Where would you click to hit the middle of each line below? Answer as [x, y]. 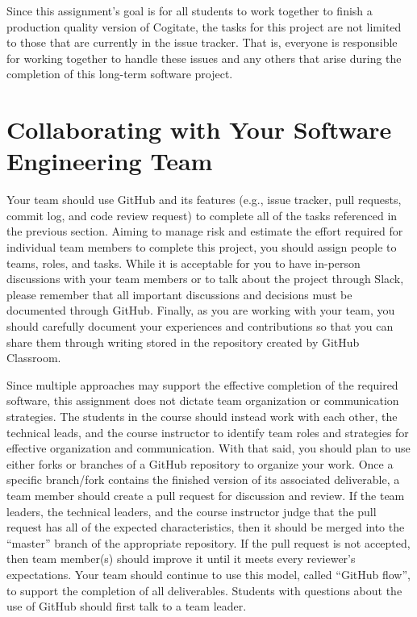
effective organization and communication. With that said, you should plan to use [208, 448]
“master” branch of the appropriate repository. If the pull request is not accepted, [208, 542]
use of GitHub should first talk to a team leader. [127, 606]
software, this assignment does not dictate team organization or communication [203, 400]
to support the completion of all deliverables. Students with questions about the [204, 590]
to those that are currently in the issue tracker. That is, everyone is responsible [202, 42]
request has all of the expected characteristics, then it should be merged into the [206, 527]
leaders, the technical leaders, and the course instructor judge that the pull [192, 511]
